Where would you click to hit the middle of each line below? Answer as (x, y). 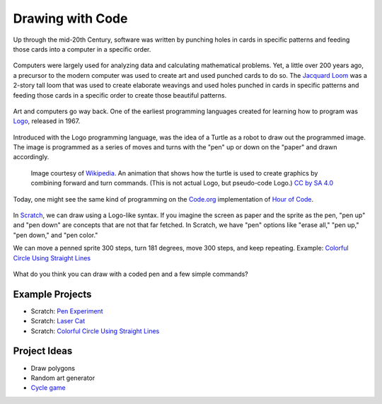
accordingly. (31, 157)
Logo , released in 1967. (47, 121)
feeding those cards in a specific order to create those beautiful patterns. (120, 95)
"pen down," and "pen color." (56, 235)
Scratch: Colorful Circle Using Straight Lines (95, 331)
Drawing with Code (70, 18)
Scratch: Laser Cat (58, 321)
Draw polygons (53, 368)
